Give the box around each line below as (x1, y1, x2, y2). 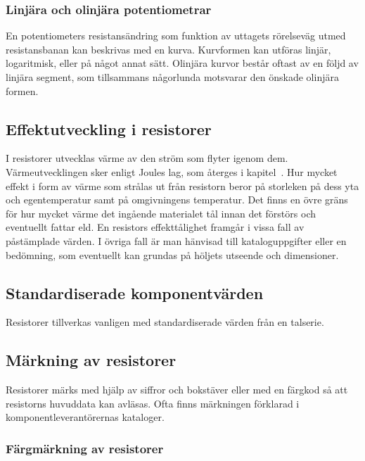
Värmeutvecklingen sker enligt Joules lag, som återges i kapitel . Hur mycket (6, 164, 338, 179)
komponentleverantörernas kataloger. (6, 410, 165, 424)
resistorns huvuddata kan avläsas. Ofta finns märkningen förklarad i (6, 396, 300, 410)
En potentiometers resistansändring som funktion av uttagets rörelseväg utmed (6, 28, 346, 43)
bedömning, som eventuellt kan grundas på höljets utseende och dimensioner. (6, 247, 339, 262)
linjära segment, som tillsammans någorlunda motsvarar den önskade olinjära (6, 70, 339, 84)
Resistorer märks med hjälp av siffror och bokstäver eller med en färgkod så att (6, 382, 348, 397)
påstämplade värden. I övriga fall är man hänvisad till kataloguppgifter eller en (6, 233, 347, 248)
